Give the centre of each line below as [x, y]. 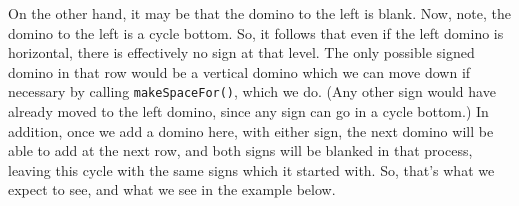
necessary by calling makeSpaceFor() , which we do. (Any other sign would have [252, 91]
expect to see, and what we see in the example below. [172, 189]
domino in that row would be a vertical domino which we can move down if [239, 71]
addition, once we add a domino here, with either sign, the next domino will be [251, 130]
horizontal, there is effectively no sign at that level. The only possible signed [241, 52]
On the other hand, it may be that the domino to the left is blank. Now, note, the [259, 13]
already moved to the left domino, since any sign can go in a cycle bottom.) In [248, 111]
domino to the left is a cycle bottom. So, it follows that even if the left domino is [256, 32]
